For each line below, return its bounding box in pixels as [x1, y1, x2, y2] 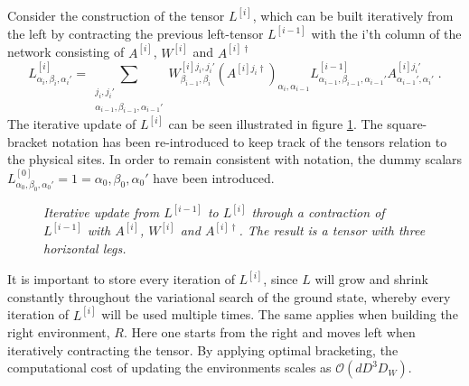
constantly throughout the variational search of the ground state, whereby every [7, 287, 451, 306]
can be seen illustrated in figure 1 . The [168, 115, 383, 133]
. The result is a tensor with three [239, 221, 426, 240]
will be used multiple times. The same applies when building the [101, 305, 458, 324]
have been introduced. [153, 168, 275, 187]
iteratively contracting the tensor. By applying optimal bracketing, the [7, 340, 399, 359]
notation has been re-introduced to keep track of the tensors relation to [52, 132, 447, 151]
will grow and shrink [314, 270, 428, 289]
